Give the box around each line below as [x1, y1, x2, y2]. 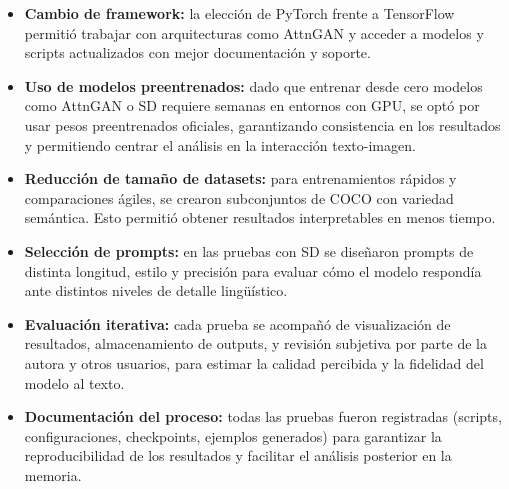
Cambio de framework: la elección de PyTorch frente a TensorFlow [24, 3, 455, 23]
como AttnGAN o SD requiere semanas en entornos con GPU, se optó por [24, 95, 480, 116]
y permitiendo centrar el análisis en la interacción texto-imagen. [24, 134, 416, 155]
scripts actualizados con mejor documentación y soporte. [24, 42, 371, 63]
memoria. [24, 464, 82, 485]
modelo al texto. [24, 372, 125, 393]
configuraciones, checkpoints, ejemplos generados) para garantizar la [24, 425, 442, 446]
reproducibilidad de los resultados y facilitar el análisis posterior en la [24, 445, 452, 466]
